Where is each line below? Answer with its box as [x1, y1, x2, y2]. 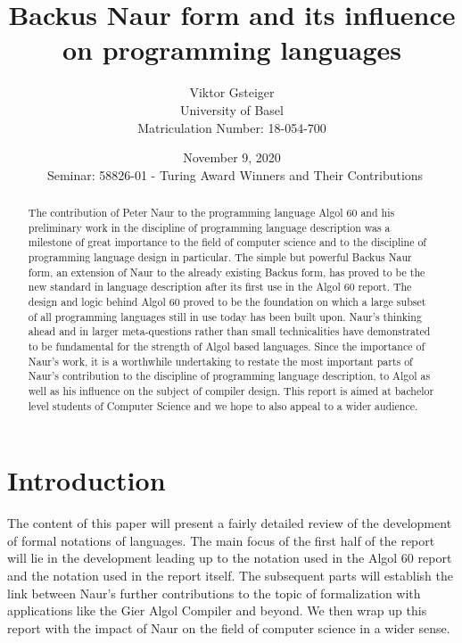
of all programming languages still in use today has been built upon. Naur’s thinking [28, 309, 422, 324]
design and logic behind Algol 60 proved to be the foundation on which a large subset [28, 294, 426, 309]
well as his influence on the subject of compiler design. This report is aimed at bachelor [28, 383, 434, 398]
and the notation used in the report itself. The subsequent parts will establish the [7, 565, 454, 584]
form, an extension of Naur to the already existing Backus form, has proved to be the [28, 264, 425, 279]
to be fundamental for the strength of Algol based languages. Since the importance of [28, 338, 425, 353]
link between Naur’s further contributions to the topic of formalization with [7, 583, 421, 602]
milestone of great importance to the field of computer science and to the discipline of [28, 235, 426, 250]
